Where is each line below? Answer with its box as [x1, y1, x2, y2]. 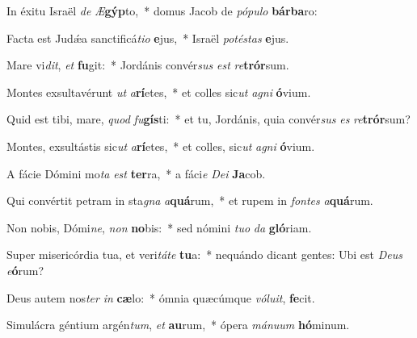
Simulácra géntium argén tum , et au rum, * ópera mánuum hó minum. [6, 316, 350, 333]
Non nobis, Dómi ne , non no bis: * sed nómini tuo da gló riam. [6, 219, 312, 236]
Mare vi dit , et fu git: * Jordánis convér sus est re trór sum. [6, 56, 289, 73]
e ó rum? [6, 261, 44, 278]
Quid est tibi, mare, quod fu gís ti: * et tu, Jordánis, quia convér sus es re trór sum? [6, 111, 411, 127]
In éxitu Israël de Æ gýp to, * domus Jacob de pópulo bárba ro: [6, 2, 318, 19]
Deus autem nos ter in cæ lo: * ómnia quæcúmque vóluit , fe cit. [6, 289, 315, 306]
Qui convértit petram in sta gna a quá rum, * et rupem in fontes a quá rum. [6, 192, 373, 209]
